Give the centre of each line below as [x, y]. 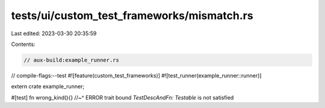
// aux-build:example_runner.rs [72, 60]
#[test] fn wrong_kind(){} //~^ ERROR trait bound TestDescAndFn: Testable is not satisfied [122, 97]
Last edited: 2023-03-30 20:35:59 [54, 33]
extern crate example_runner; [48, 87]
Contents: [23, 44]
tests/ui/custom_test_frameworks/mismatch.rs [132, 16]
